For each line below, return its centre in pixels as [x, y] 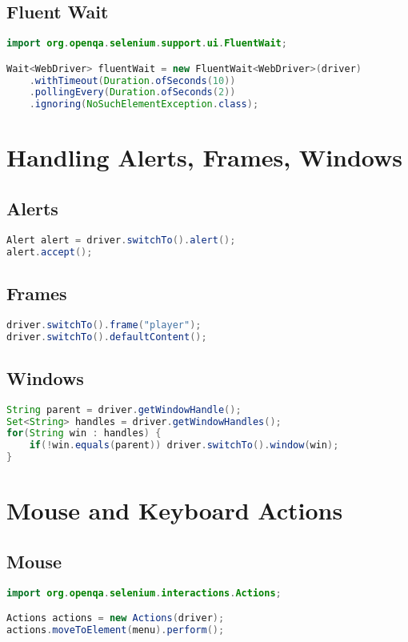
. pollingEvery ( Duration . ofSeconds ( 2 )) [132, 92]
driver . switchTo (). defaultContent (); [107, 337]
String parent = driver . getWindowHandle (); [124, 409]
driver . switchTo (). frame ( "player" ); [104, 325]
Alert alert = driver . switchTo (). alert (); [121, 240]
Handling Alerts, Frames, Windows [205, 157]
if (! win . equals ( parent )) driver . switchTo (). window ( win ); [184, 445]
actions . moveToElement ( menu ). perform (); [116, 630]
